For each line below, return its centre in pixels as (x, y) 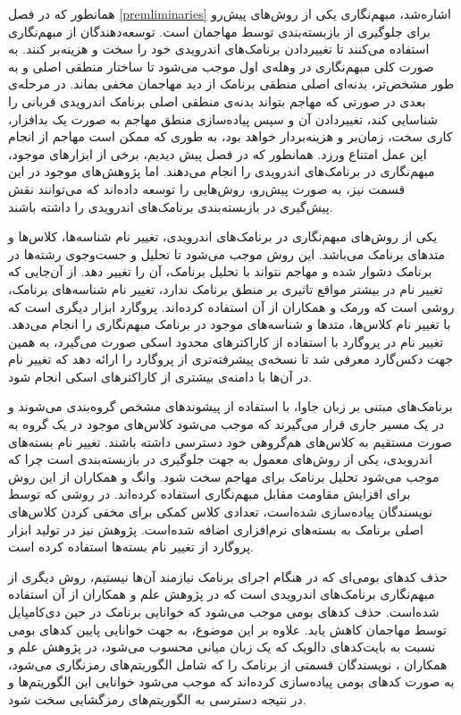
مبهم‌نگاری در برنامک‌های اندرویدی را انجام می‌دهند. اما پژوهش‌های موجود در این (222, 171)
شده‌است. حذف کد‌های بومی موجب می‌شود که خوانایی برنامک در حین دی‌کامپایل (224, 611)
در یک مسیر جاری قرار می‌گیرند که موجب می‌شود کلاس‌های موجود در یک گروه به (226, 424)
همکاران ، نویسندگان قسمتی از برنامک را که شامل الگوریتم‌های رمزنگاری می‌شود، (228, 664)
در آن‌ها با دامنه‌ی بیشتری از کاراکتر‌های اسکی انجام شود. (160, 376)
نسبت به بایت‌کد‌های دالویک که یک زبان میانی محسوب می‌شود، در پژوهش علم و (222, 647)
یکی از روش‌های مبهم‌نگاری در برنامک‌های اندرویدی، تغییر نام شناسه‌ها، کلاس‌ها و (223, 236)
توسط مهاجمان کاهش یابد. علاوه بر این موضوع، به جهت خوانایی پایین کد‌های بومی (227, 629)
